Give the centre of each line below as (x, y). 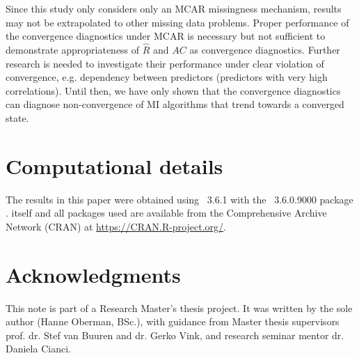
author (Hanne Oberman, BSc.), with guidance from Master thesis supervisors (173, 321)
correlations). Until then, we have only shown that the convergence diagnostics (173, 90)
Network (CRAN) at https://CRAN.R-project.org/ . (116, 226)
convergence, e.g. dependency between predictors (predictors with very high (167, 77)
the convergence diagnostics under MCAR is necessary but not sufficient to (166, 36)
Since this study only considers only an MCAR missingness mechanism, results (174, 8)
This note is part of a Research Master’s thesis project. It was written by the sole (179, 308)
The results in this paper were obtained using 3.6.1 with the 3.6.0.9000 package (179, 199)
